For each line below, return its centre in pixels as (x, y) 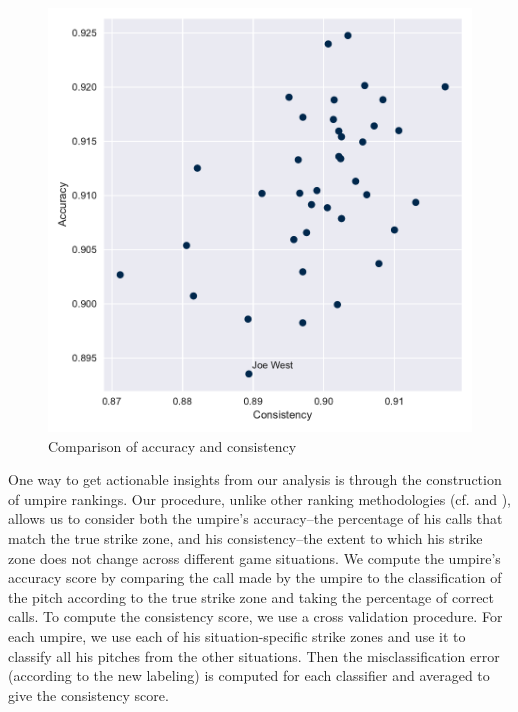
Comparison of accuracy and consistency (172, 445)
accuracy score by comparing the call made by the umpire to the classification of (255, 577)
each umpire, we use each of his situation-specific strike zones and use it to (237, 635)
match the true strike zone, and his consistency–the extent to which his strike (245, 537)
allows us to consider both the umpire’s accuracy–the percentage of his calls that (255, 518)
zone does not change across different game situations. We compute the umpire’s (254, 557)
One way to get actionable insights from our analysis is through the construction (255, 479)
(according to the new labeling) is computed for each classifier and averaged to (249, 675)
